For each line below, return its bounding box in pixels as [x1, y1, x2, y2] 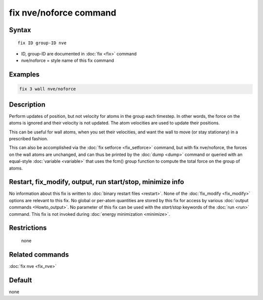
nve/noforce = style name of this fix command [21, 57, 114, 63]
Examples [9, 71, 40, 79]
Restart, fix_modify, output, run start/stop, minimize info [9, 178, 185, 186]
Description [9, 100, 46, 109]
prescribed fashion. [9, 136, 48, 142]
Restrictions [9, 224, 47, 232]
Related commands [9, 250, 69, 259]
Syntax [9, 26, 31, 34]
